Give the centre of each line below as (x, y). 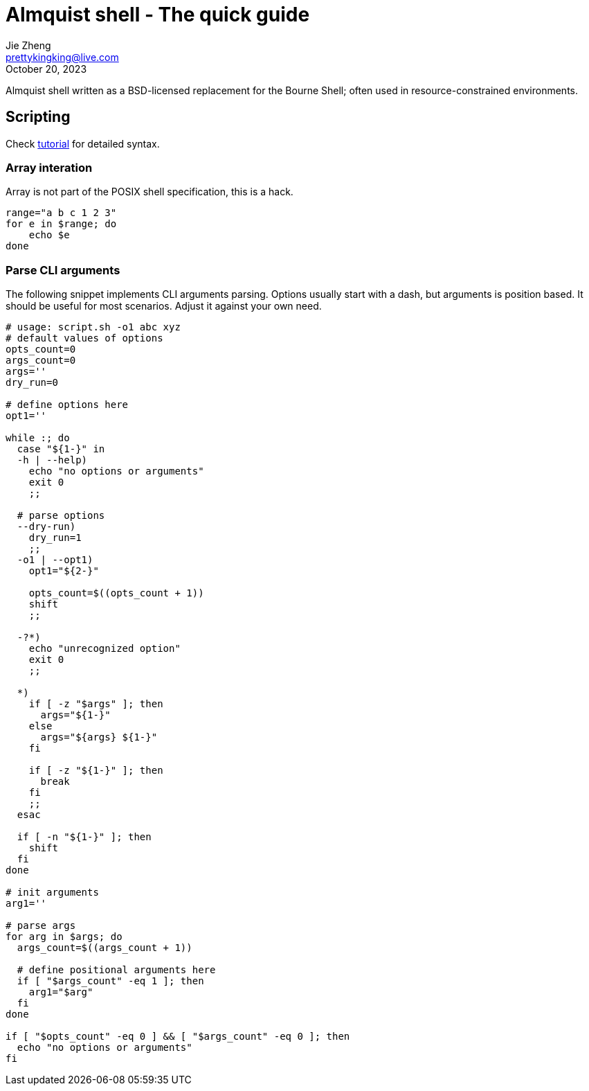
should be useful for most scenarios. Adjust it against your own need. (164, 306)
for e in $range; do (61, 224)
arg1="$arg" (61, 992)
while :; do (38, 438)
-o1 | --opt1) (55, 560)
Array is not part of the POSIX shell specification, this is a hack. (149, 192)
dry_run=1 (55, 538)
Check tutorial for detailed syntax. (83, 143)
